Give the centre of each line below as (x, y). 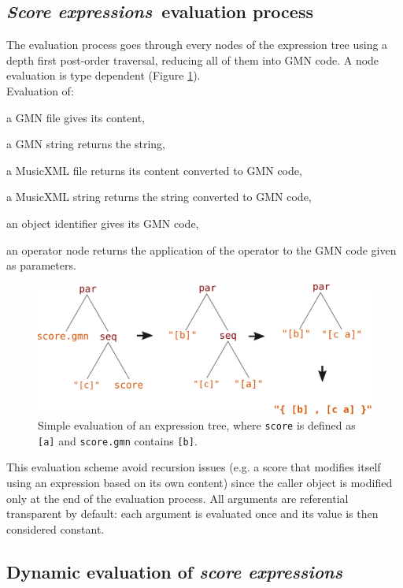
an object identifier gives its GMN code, (103, 223)
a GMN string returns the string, (86, 144)
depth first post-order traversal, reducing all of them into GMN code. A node (193, 60)
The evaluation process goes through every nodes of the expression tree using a (197, 45)
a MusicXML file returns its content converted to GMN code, (154, 170)
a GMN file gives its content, (76, 117)
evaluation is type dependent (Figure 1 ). (104, 75)
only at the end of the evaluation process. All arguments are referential (177, 498)
